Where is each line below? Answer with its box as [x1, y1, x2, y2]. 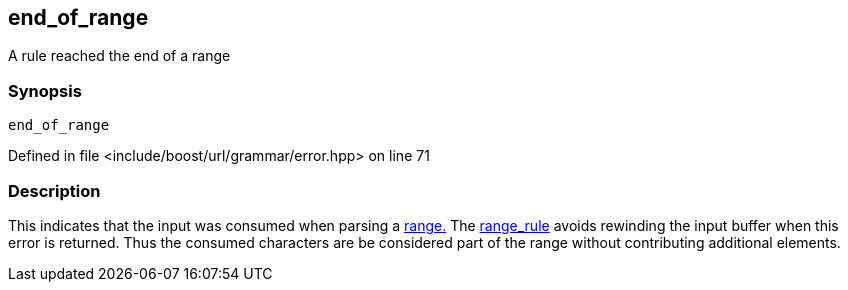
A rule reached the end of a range [8, 47, 231, 65]
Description [8, 180, 101, 201]
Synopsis [8, 80, 82, 101]
